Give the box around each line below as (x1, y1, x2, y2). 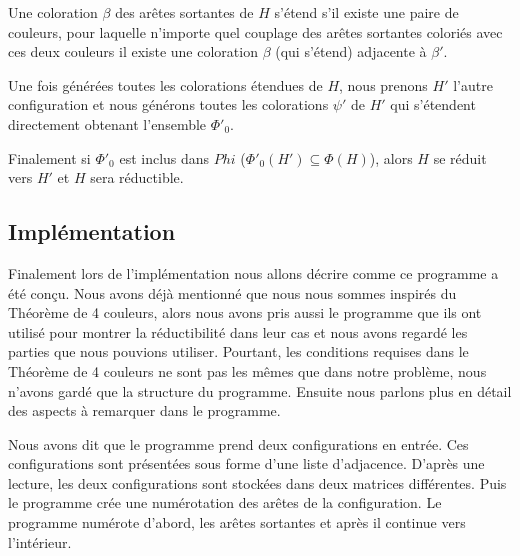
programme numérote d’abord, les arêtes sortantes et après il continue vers (8, 512, 466, 533)
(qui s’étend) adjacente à (275, 41, 427, 62)
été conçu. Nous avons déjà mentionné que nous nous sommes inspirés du (8, 282, 457, 303)
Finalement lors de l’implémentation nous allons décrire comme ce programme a (8, 262, 499, 283)
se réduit (433, 147, 487, 168)
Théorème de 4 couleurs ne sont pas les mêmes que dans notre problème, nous (8, 360, 487, 381)
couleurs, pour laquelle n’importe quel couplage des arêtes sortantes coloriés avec (8, 21, 503, 42)
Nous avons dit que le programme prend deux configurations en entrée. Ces (8, 433, 469, 454)
